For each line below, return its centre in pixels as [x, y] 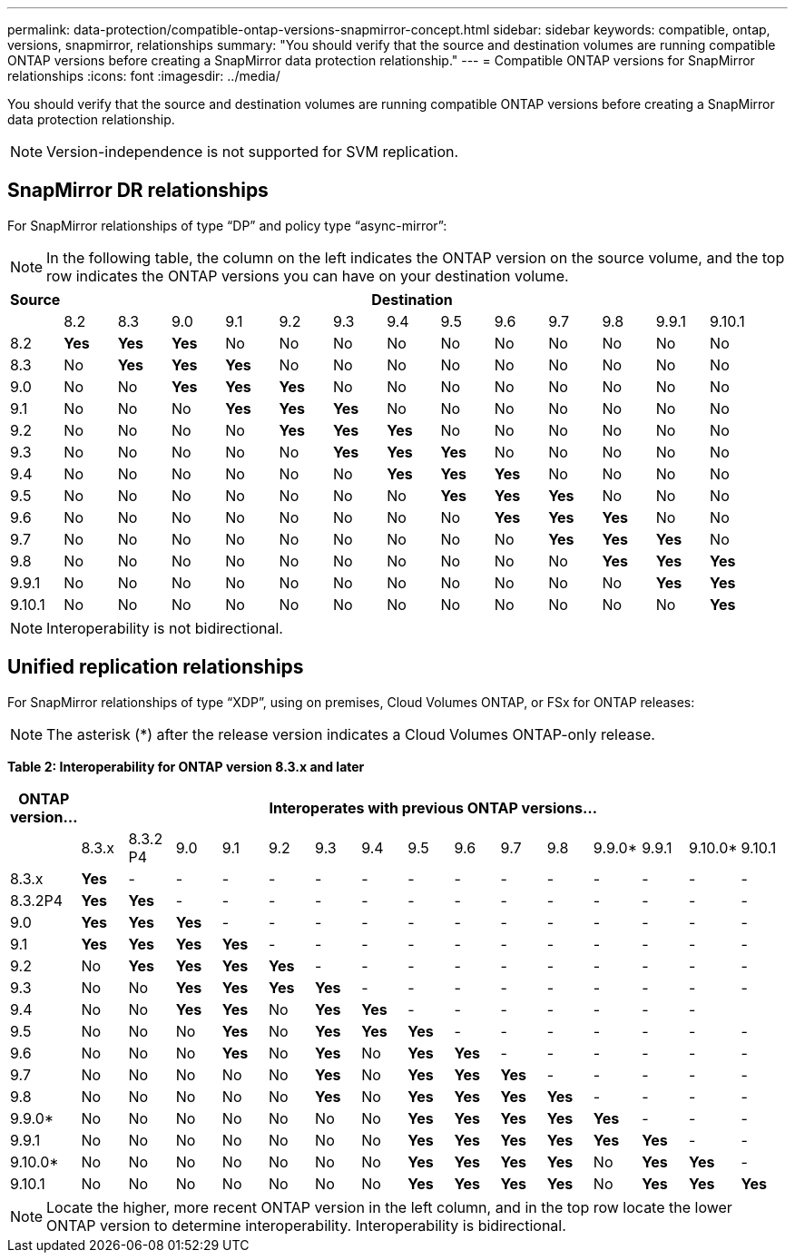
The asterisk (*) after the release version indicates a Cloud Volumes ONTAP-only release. [351, 734]
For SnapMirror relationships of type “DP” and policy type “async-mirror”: [227, 225]
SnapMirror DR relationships [138, 191]
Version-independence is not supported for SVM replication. [253, 152]
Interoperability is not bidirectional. [165, 628]
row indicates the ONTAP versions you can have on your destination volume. [308, 276]
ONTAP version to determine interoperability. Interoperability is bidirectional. [306, 1225]
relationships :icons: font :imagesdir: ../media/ [144, 76]
